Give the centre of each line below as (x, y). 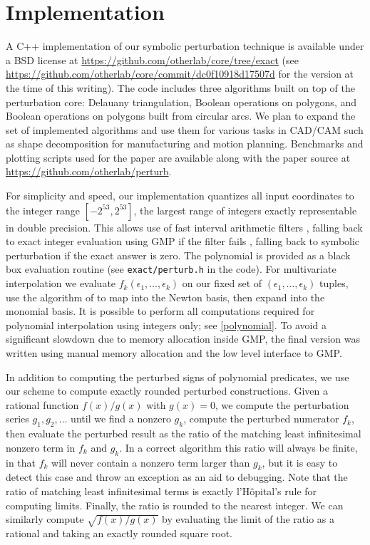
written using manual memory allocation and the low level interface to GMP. (174, 353)
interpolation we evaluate (61, 283)
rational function (42, 404)
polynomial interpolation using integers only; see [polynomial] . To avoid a (166, 325)
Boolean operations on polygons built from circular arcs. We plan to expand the (181, 116)
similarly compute (45, 519)
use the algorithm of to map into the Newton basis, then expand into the (165, 297)
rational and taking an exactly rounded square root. (119, 533)
